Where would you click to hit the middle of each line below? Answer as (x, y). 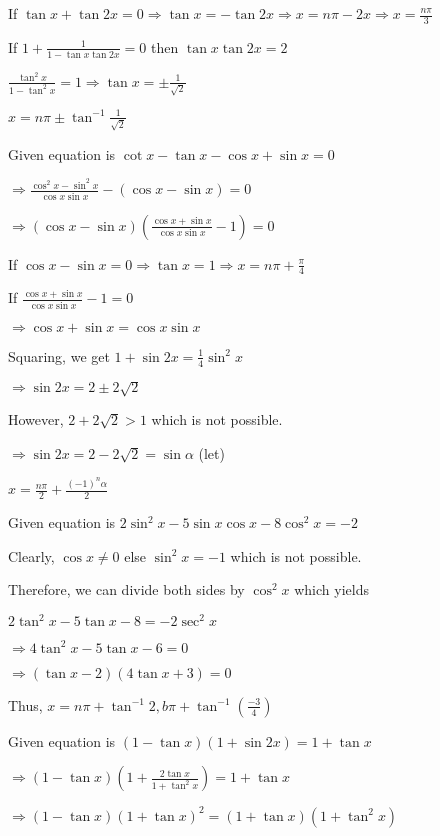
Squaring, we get (59, 355)
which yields (331, 589)
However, (36, 419)
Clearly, (31, 555)
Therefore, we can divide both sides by (126, 589)
